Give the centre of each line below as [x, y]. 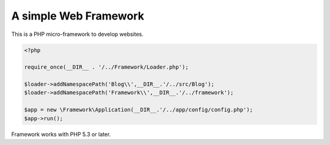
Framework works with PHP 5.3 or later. [61, 134]
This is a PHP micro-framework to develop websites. [77, 34]
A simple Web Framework [78, 16]
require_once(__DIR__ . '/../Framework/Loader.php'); [106, 67]
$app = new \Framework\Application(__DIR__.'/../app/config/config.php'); [139, 110]
